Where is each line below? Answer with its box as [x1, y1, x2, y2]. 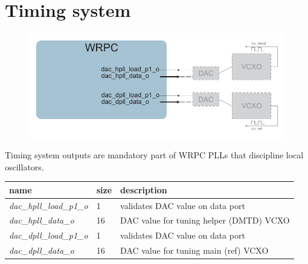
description [120, 183, 167, 196]
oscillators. [5, 160, 44, 173]
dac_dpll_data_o [9, 244, 74, 257]
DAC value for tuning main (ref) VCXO [120, 244, 269, 257]
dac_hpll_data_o [9, 214, 74, 227]
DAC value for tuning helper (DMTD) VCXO [120, 214, 290, 227]
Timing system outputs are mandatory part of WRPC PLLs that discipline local [5, 149, 304, 161]
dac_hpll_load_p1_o [9, 199, 88, 211]
